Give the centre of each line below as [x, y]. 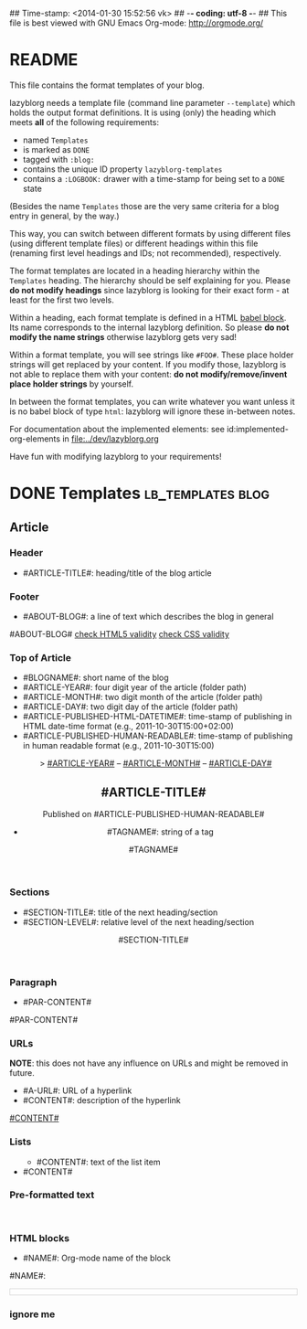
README [44, 60]
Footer [24, 596]
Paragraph [33, 982]
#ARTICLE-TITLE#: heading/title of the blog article [117, 573]
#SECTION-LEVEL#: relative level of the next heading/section [138, 921]
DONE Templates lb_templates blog [140, 494]
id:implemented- [258, 429]
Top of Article [40, 658]
